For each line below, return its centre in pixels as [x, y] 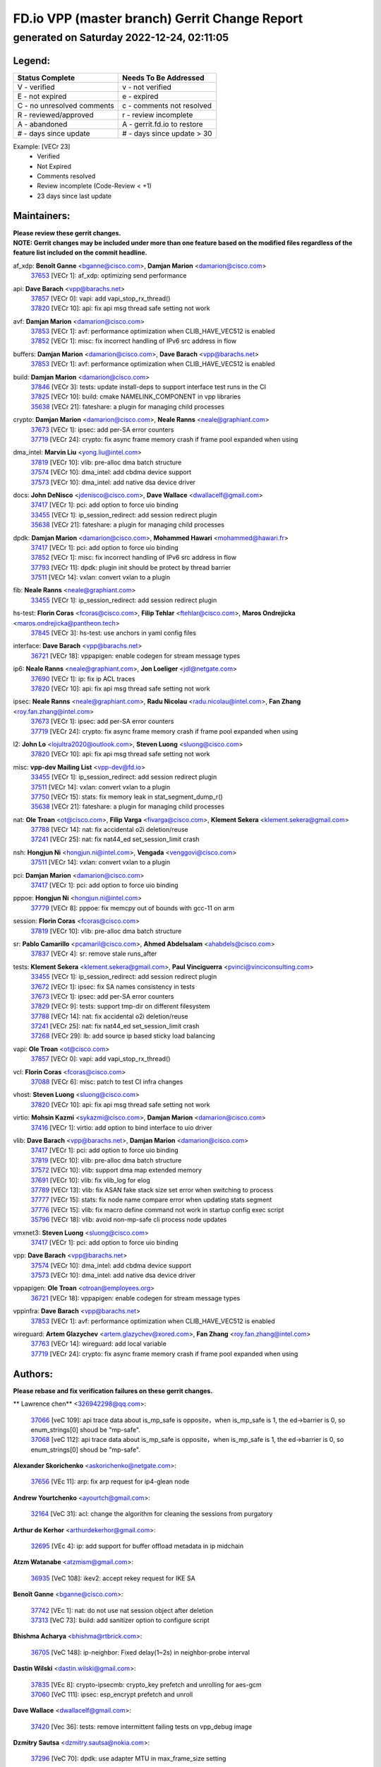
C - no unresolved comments [66, 105]
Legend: [32, 60]
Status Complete [46, 78]
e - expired [140, 96]
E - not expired [42, 96]
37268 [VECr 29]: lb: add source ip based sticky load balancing [123, 1036]
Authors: [33, 1374]
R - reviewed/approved [56, 115]
